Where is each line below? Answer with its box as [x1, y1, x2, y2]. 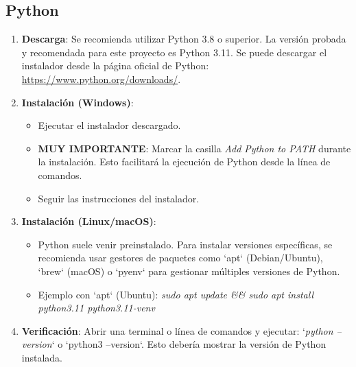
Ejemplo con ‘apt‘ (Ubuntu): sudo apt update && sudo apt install [38, 287, 313, 301]
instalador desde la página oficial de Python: [21, 58, 209, 73]
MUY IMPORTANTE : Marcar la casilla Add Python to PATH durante [38, 141, 351, 155]
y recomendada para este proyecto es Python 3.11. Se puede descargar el [21, 45, 327, 59]
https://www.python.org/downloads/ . [21, 71, 181, 86]
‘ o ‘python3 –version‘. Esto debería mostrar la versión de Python [51, 337, 327, 351]
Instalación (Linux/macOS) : [21, 214, 156, 228]
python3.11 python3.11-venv [38, 300, 155, 315]
